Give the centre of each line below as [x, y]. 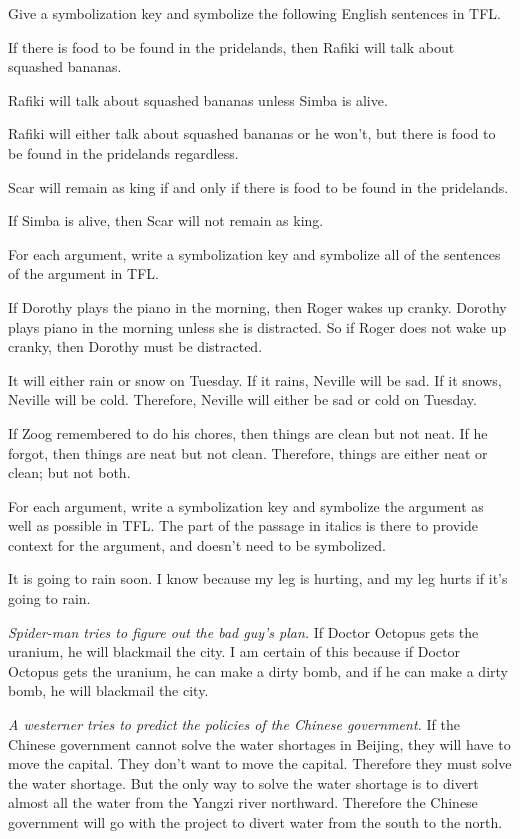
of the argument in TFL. [83, 273]
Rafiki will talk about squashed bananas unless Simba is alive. [198, 99]
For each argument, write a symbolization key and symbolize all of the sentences [254, 253]
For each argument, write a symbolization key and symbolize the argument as [246, 505]
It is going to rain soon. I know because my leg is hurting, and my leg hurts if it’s [258, 578]
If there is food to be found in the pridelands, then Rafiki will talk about [231, 46]
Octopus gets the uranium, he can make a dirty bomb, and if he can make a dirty [258, 670]
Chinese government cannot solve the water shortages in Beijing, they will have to [259, 743]
